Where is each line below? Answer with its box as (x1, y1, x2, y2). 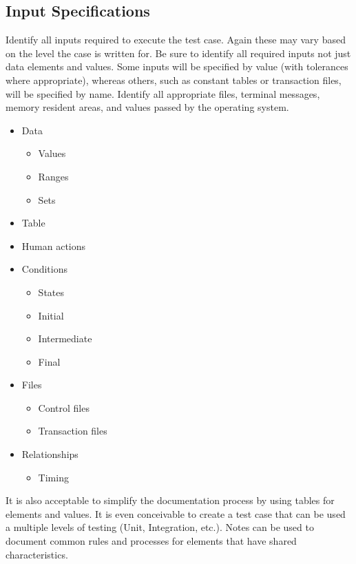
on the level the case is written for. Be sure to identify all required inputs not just (6, 45, 351, 60)
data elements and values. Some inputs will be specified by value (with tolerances (6, 59, 348, 74)
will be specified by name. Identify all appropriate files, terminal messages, (6, 86, 320, 101)
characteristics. (6, 547, 68, 561)
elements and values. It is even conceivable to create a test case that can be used (6, 506, 346, 521)
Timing (38, 470, 69, 484)
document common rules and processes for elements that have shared (6, 534, 297, 548)
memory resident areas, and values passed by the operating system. (6, 100, 289, 114)
